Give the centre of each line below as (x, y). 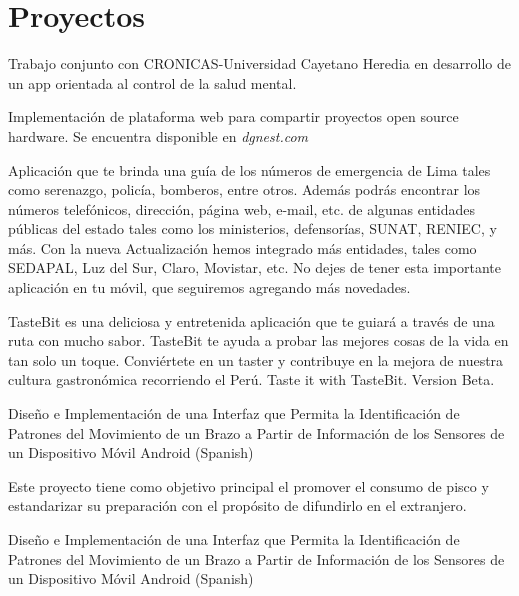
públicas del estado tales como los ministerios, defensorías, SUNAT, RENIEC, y (252, 228)
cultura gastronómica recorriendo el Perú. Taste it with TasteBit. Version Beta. (251, 379)
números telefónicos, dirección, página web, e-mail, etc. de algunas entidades (242, 208)
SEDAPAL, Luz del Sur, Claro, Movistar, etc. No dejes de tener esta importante (254, 267)
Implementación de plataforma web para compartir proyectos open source (233, 116)
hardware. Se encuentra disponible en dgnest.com (158, 135)
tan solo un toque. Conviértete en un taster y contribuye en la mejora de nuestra (256, 359)
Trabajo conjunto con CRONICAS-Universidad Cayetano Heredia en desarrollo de (260, 63)
